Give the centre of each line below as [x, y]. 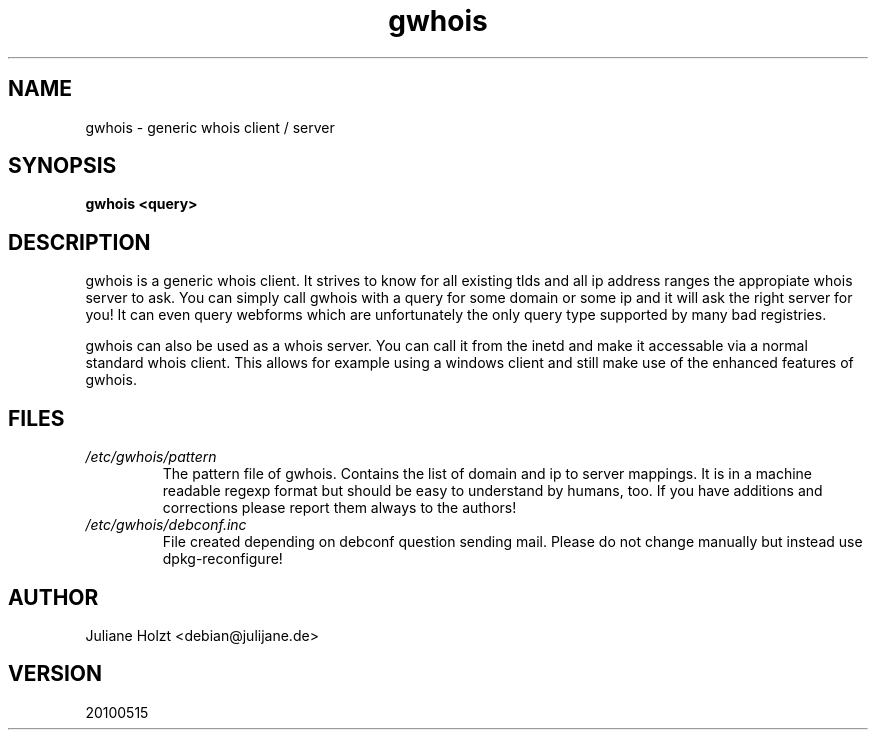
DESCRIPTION [79, 242]
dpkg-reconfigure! [222, 559]
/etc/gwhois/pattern [151, 457]
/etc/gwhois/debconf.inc [166, 525]
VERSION [55, 674]
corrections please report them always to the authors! [339, 508]
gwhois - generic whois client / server [210, 127]
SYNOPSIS [62, 166]
